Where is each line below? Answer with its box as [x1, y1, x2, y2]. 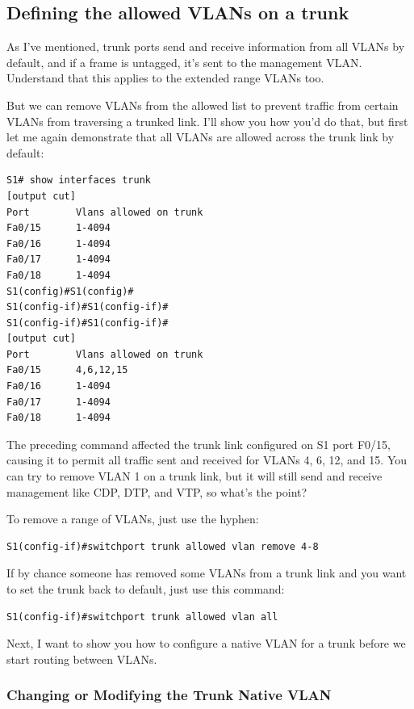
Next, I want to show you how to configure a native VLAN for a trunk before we [6, 635, 406, 652]
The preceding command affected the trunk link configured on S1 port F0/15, [6, 435, 391, 452]
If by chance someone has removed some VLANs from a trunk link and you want [6, 564, 407, 581]
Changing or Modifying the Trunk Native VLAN [6, 685, 332, 705]
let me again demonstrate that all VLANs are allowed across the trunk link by [6, 128, 395, 145]
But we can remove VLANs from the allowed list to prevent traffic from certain [6, 96, 399, 113]
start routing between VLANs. [6, 650, 157, 667]
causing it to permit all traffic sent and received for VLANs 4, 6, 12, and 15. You [6, 451, 408, 468]
